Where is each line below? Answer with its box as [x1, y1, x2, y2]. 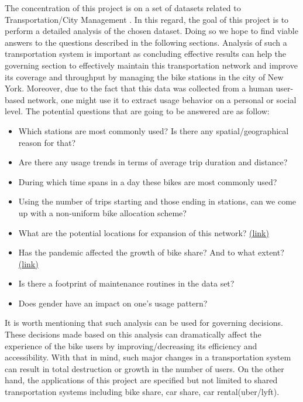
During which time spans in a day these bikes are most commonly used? [18, 175, 277, 188]
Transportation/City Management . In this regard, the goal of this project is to [5, 13, 289, 25]
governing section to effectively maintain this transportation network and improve [5, 59, 298, 71]
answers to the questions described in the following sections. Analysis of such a [5, 36, 287, 48]
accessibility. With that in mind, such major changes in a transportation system [5, 351, 291, 363]
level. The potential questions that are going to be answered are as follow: [5, 105, 270, 117]
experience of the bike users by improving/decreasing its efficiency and [5, 339, 257, 352]
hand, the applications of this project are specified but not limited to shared [5, 374, 278, 386]
